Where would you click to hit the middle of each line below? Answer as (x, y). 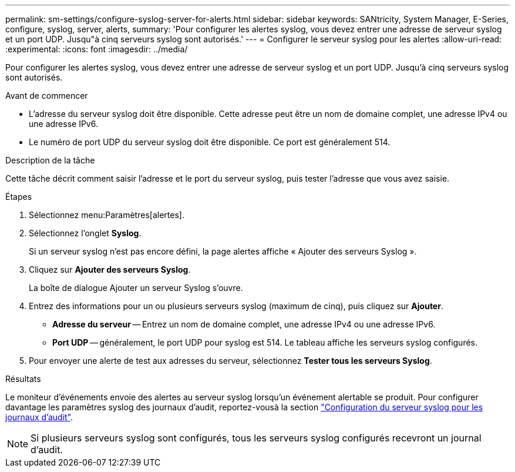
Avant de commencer (47, 96)
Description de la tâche (50, 160)
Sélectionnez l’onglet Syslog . (85, 233)
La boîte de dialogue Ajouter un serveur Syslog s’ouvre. (136, 288)
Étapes (19, 197)
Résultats (23, 379)
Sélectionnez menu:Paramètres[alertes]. (107, 215)
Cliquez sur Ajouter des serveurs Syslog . (110, 270)
